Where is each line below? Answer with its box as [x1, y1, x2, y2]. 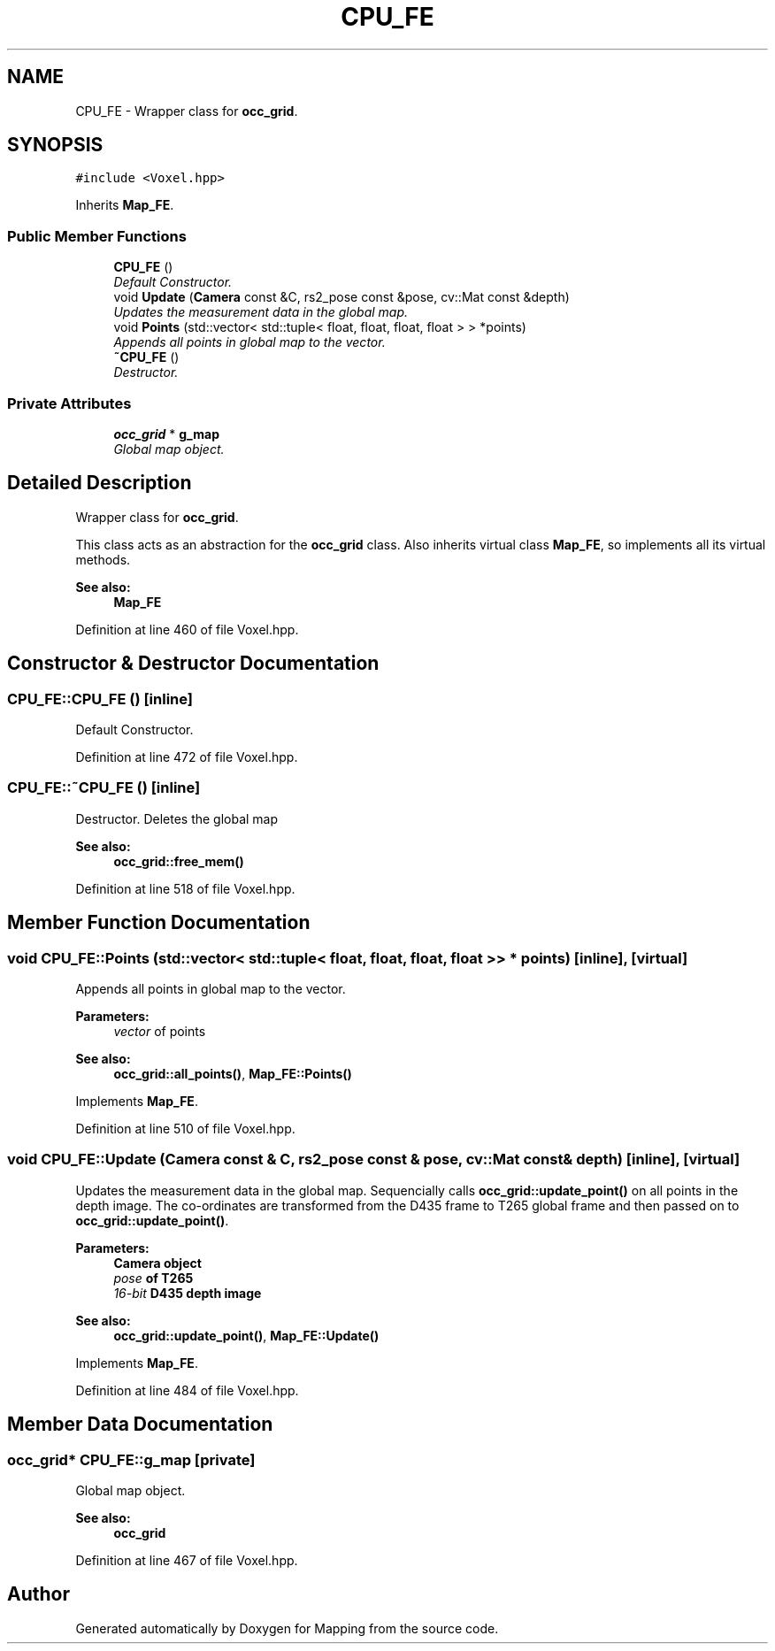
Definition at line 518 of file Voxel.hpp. [75, 880, 295, 896]
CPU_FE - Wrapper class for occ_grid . [75, 103, 298, 119]
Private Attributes [7, 394, 132, 412]
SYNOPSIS [7, 134, 104, 157]
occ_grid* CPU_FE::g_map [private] [7, 1450, 256, 1469]
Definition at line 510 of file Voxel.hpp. [75, 1120, 295, 1136]
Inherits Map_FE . [75, 197, 174, 213]
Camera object [113, 1255, 202, 1271]
